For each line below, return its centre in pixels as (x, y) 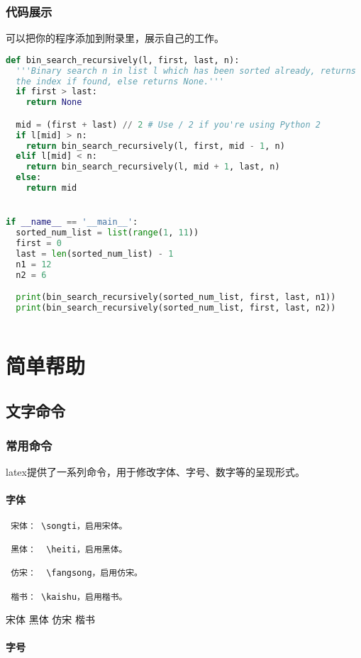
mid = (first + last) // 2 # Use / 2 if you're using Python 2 (168, 124)
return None (54, 102)
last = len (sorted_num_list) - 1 (95, 253)
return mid (51, 188)
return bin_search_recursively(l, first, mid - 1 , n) (155, 146)
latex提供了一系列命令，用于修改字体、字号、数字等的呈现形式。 (155, 472)
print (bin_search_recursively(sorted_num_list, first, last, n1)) (176, 297)
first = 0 (39, 244)
